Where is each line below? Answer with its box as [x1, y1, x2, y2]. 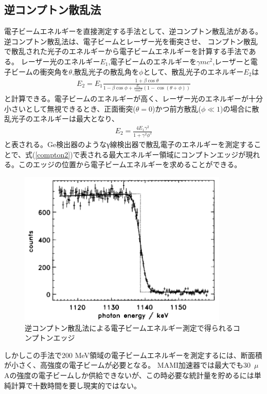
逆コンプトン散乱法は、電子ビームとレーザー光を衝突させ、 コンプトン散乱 [4, 35, 258, 46]
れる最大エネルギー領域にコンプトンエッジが [94, 149, 246, 159]
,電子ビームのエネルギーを [108, 56, 197, 66]
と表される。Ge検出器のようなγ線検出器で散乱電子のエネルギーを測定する [4, 138, 254, 149]
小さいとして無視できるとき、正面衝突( [4, 103, 136, 114]
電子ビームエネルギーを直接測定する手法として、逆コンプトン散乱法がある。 [4, 26, 263, 37]
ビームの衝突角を [11, 66, 69, 77]
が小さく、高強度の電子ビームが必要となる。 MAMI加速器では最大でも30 [4, 360, 251, 370]
